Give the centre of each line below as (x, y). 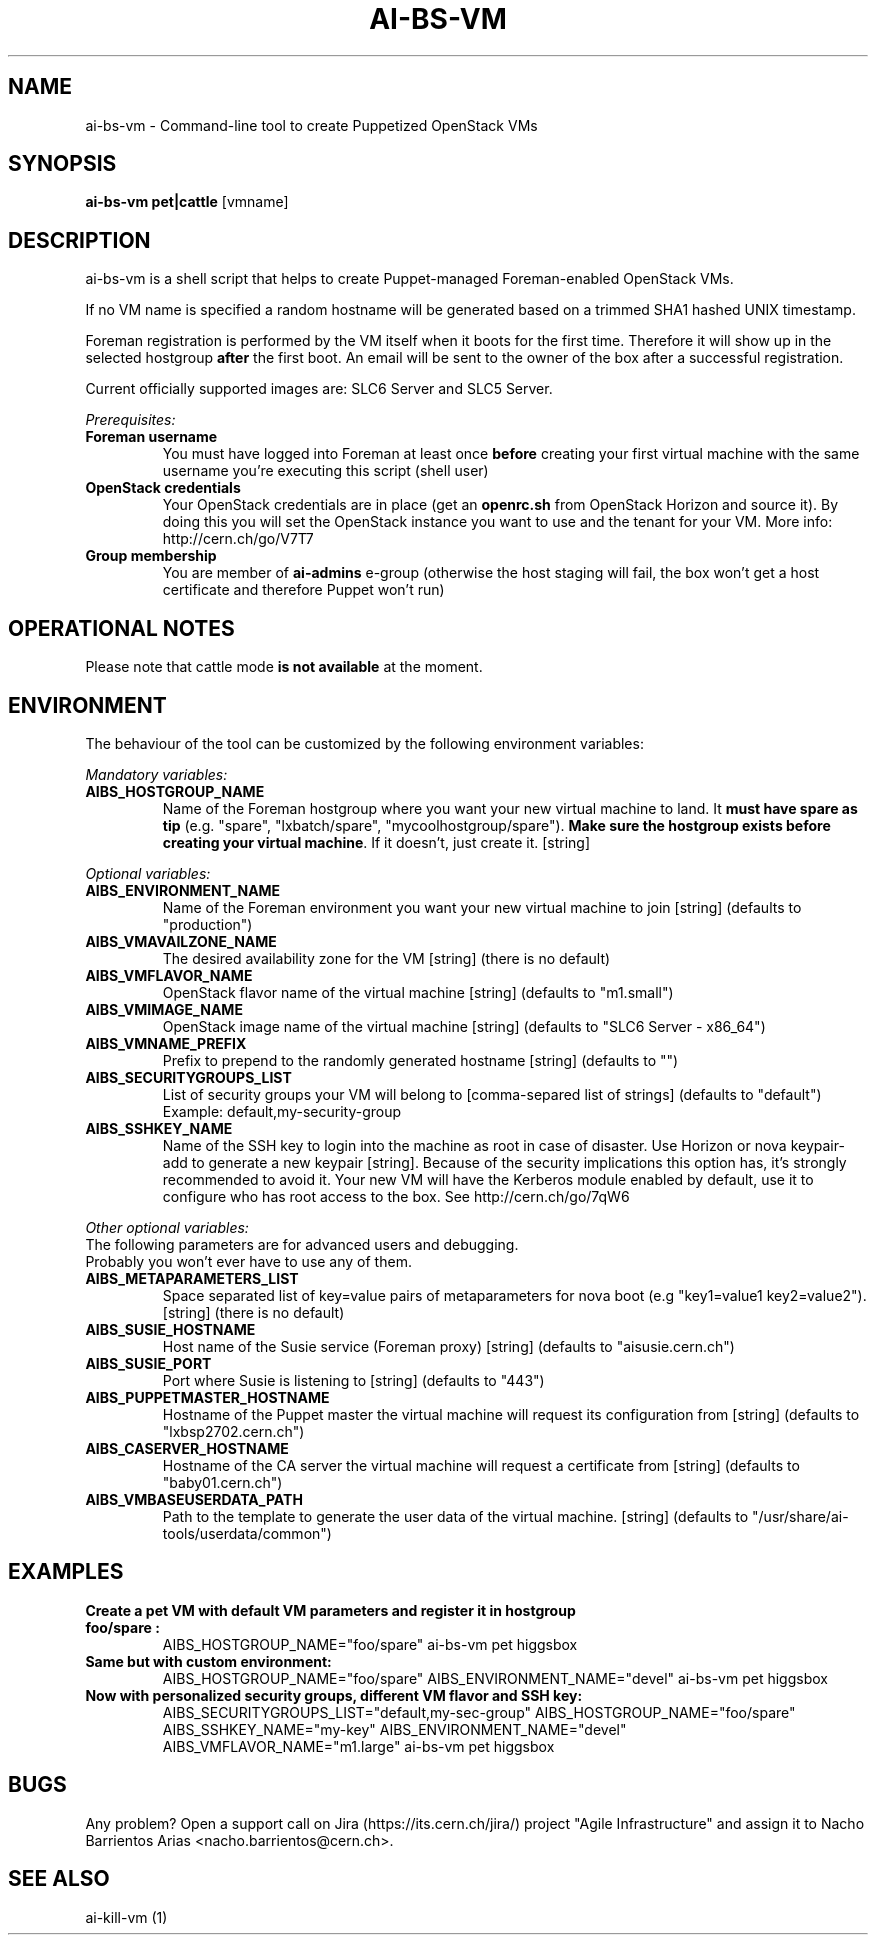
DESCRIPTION (79, 240)
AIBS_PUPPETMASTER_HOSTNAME (207, 1397)
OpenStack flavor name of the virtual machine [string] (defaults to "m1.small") (418, 992)
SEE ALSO (59, 1879)
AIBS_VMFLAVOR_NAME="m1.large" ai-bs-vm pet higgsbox (358, 1746)
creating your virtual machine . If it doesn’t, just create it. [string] (376, 842)
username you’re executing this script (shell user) (325, 471)
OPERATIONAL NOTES (121, 628)
